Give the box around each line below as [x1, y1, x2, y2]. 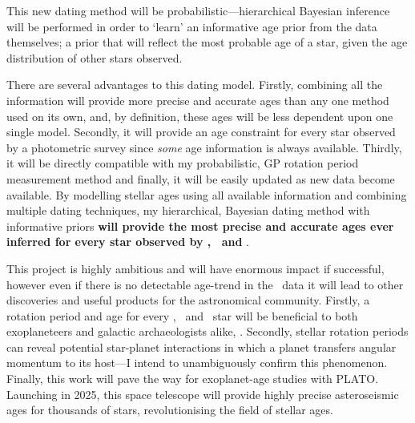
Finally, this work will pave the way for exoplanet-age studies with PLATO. [6, 370, 379, 387]
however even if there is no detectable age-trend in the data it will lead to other [6, 276, 404, 292]
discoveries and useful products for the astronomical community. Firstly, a [6, 292, 370, 308]
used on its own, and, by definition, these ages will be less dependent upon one [6, 107, 393, 124]
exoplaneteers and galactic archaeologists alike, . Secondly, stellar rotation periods [6, 323, 409, 340]
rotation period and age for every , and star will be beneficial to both [6, 307, 358, 324]
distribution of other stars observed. [6, 49, 183, 66]
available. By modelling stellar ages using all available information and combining [6, 186, 407, 203]
